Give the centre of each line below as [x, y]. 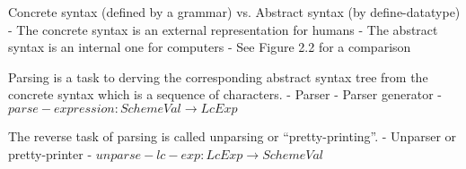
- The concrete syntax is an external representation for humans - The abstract [223, 29]
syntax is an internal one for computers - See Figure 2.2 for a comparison [210, 47]
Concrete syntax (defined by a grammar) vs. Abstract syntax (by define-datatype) [234, 12]
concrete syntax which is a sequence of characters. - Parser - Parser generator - [225, 94]
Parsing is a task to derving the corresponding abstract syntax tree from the [218, 76]
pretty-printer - [50, 153]
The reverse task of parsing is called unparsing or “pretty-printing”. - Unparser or [233, 135]
